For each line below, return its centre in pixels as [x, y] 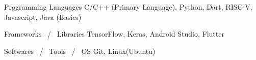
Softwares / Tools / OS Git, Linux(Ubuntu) [80, 51]
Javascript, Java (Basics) [43, 17]
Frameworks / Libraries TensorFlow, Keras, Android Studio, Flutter [114, 34]
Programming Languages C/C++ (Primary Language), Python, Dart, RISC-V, [128, 7]
